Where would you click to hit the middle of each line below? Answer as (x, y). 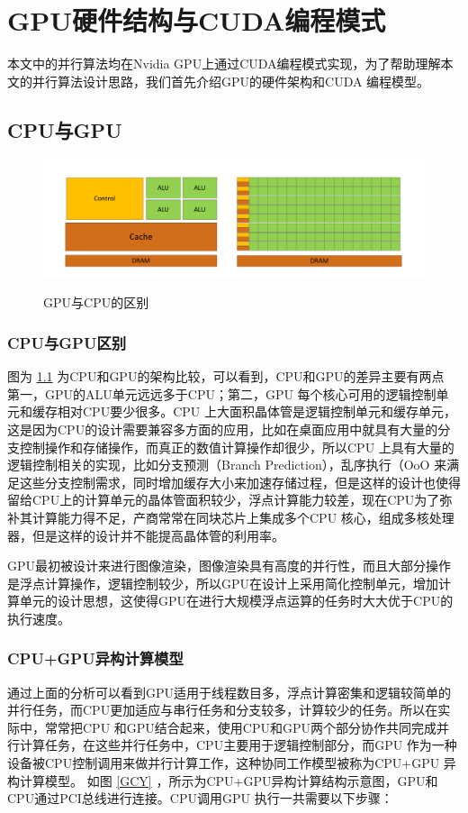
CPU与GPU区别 (67, 342)
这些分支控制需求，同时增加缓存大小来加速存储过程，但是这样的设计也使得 (240, 482)
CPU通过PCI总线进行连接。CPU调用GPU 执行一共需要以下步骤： (200, 798)
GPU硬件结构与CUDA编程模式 (197, 20)
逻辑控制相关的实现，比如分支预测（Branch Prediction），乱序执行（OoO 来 (227, 465)
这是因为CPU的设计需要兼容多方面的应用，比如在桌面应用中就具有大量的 (223, 429)
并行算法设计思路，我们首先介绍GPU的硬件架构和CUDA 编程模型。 (231, 81)
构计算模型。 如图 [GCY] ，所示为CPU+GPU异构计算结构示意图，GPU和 (223, 780)
